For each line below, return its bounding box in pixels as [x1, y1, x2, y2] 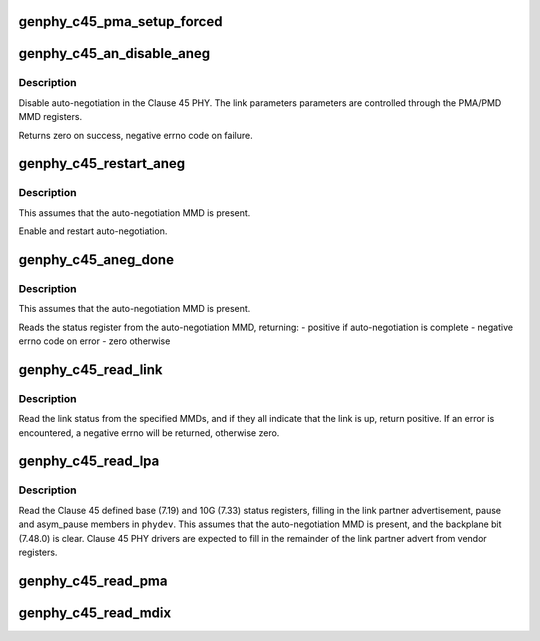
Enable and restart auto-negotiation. [18, 225, 168, 237]
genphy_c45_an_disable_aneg [18, 45, 211, 62]
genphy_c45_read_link [18, 361, 164, 378]
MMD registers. [18, 111, 83, 123]
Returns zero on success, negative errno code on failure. [18, 129, 254, 141]
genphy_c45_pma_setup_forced [18, 13, 223, 30]
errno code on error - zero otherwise [18, 335, 171, 347]
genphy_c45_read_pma [18, 572, 168, 589]
